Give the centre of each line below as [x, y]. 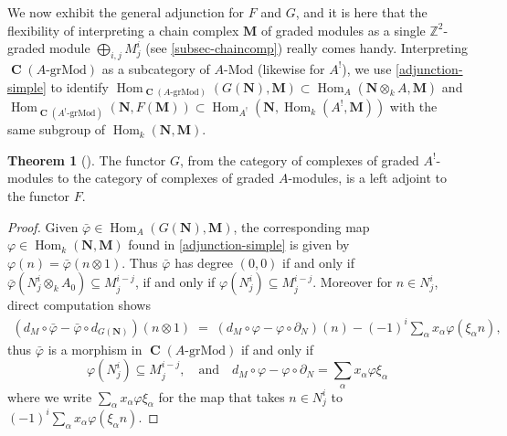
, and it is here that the [361, 12]
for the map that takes [222, 396]
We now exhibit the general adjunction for [126, 12]
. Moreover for [353, 282]
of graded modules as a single [343, 30]
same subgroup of [57, 129]
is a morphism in [95, 349]
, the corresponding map [301, 226]
